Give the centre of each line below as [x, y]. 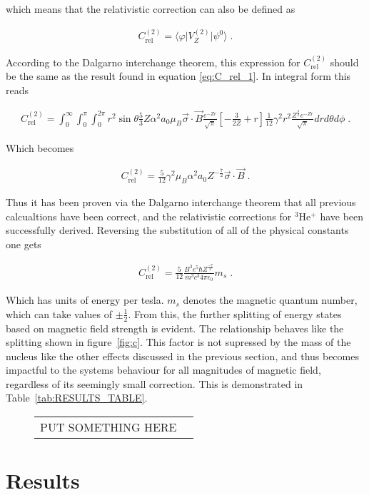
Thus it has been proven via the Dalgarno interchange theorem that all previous [181, 202]
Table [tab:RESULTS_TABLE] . [77, 398]
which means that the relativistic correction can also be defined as [151, 9]
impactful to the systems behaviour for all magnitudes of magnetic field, [163, 370]
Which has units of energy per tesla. [85, 300]
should [344, 62]
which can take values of [59, 313]
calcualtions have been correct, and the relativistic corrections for [149, 216]
